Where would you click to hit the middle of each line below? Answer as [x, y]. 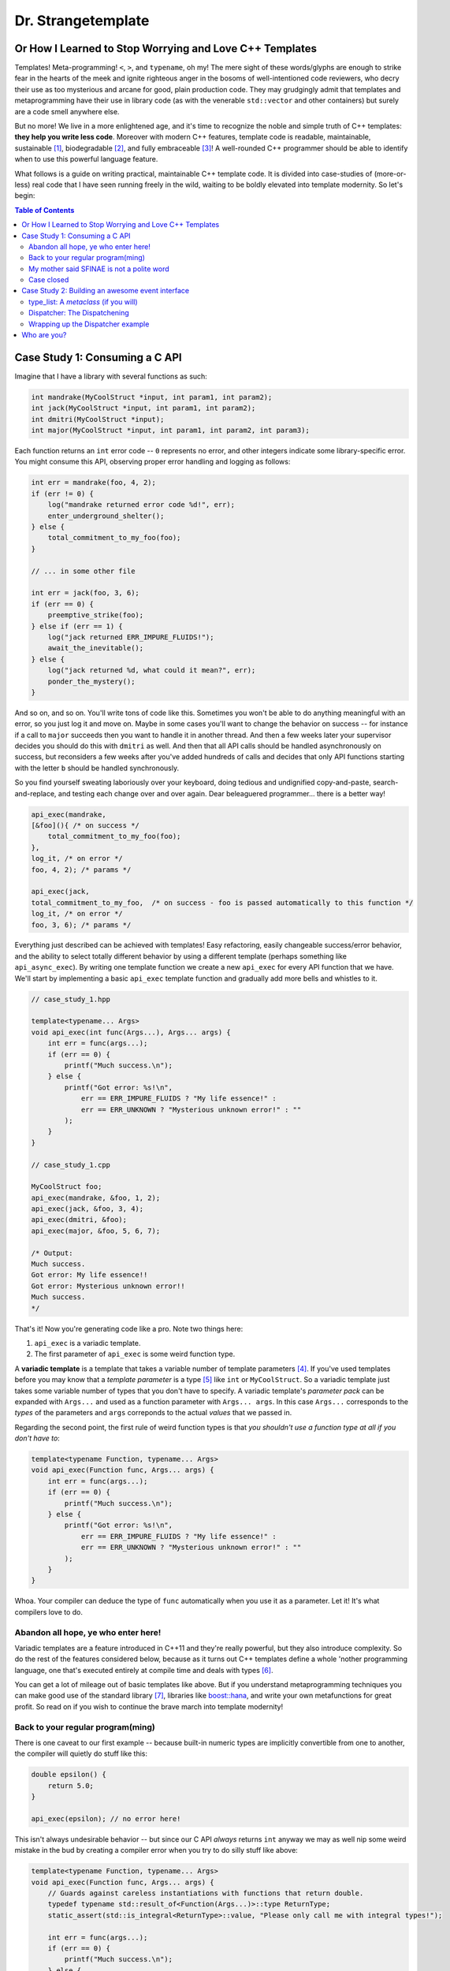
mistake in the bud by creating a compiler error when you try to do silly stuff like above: [156, 1850]
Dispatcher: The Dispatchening [79, 313]
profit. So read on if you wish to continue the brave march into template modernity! [149, 1706]
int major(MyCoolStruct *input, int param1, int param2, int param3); [171, 430]
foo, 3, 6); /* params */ [81, 925]
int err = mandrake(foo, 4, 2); [94, 483]
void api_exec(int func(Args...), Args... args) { [131, 1032]
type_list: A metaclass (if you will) [83, 302]
